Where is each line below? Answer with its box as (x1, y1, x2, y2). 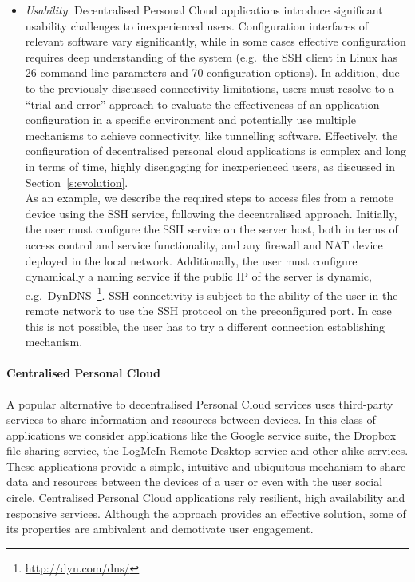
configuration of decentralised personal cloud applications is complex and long (25, 142, 407, 159)
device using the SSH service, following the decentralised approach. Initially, (25, 205, 397, 221)
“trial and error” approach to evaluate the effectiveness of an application (25, 95, 380, 112)
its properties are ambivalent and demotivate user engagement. (6, 520, 314, 537)
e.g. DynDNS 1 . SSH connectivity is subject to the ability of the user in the (25, 284, 398, 303)
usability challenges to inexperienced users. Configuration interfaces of (25, 17, 368, 34)
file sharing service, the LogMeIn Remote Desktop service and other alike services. (6, 442, 409, 459)
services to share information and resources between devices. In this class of (6, 411, 376, 428)
